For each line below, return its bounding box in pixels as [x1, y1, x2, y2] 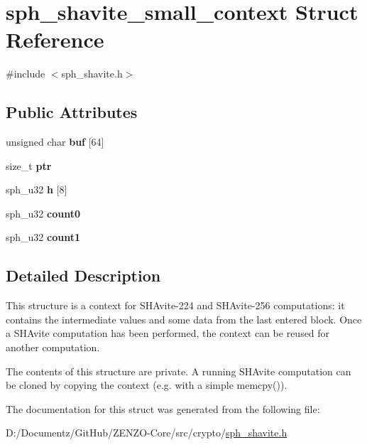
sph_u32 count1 [6, 230, 80, 245]
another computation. [6, 340, 100, 355]
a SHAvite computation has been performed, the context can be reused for [6, 326, 330, 341]
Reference [6, 25, 104, 54]
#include [6, 66, 45, 81]
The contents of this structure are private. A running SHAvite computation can [6, 363, 351, 378]
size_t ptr [6, 158, 52, 173]
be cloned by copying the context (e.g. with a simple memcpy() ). [6, 377, 287, 392]
